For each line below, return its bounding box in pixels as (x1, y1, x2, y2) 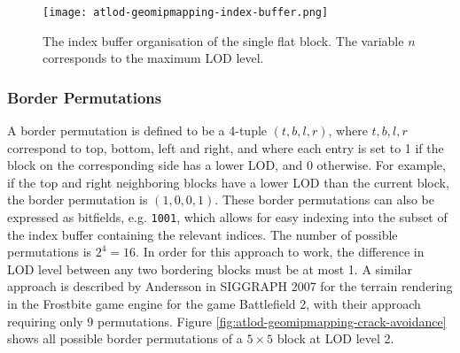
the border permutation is (7, 190, 148, 209)
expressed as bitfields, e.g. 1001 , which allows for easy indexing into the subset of (7, 208, 448, 226)
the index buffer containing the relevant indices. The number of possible (7, 225, 398, 243)
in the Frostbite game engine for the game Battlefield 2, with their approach (7, 295, 421, 313)
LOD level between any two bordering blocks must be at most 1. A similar (7, 259, 412, 278)
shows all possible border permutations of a (7, 329, 243, 348)
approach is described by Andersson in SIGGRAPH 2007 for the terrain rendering (7, 277, 453, 295)
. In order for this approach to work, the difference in (136, 242, 425, 261)
